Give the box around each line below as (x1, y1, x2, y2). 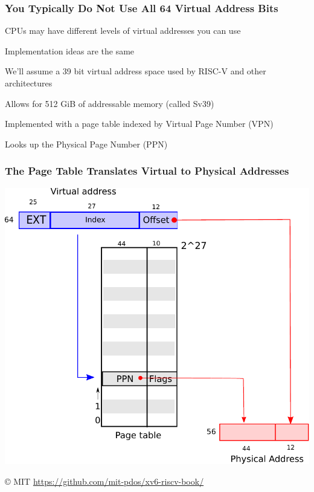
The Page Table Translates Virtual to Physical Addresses (5, 163, 289, 178)
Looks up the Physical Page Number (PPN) (5, 137, 168, 150)
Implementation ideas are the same (5, 44, 135, 57)
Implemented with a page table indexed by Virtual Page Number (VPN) (5, 117, 274, 130)
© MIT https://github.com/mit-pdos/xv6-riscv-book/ (5, 474, 204, 487)
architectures (5, 77, 53, 89)
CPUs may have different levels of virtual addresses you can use (5, 24, 241, 37)
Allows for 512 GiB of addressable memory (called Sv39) (5, 97, 214, 109)
